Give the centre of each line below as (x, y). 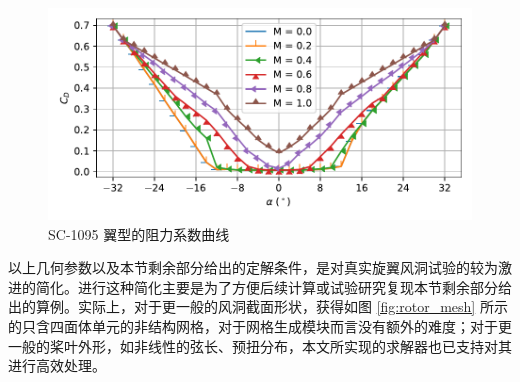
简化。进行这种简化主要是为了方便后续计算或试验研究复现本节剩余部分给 (273, 286)
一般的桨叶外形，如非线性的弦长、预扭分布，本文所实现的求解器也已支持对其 (260, 345)
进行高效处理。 (57, 365)
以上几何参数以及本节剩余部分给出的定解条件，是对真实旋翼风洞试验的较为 (253, 267)
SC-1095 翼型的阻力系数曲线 (139, 233)
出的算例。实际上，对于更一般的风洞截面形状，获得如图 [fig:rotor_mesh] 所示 (258, 306)
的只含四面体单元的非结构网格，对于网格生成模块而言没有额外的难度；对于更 (260, 325)
